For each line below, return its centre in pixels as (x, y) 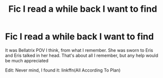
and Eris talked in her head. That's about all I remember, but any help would (82, 55)
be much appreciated (27, 60)
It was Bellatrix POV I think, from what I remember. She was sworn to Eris (79, 50)
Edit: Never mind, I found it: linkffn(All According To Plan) (63, 70)
